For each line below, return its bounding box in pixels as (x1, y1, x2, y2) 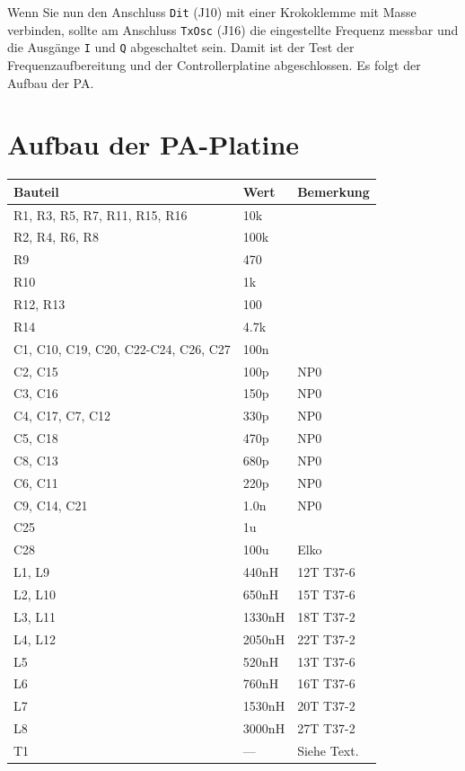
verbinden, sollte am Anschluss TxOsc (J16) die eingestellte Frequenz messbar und (7, 20, 459, 39)
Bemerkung (297, 182, 370, 200)
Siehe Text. (297, 740, 359, 759)
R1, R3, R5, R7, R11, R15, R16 (13, 205, 188, 224)
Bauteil (13, 182, 59, 200)
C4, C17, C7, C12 (13, 406, 111, 425)
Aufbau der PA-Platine (7, 126, 300, 163)
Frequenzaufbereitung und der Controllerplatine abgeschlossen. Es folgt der (7, 55, 421, 74)
